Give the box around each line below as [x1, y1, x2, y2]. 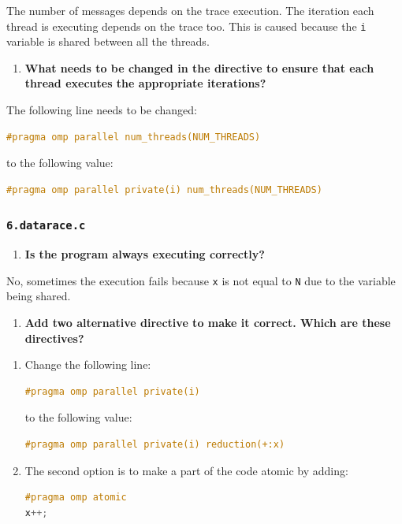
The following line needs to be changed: [6, 102, 197, 118]
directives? [24, 329, 84, 346]
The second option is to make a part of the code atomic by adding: [24, 462, 348, 478]
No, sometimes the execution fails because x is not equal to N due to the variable [6, 272, 396, 288]
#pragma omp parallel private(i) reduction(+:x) [24, 439, 285, 450]
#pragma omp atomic [24, 492, 127, 504]
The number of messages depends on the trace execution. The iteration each [6, 2, 374, 18]
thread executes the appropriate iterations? [24, 75, 266, 91]
